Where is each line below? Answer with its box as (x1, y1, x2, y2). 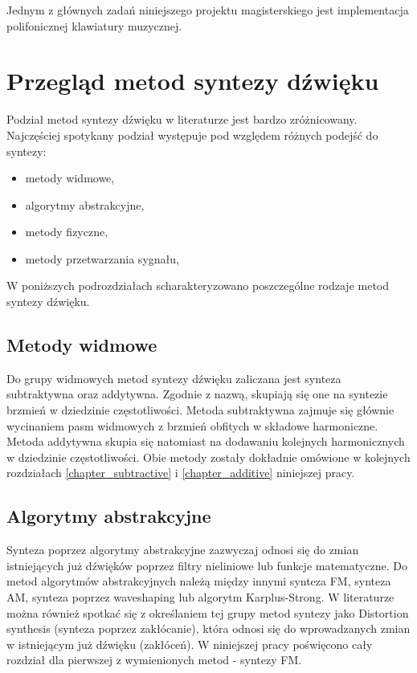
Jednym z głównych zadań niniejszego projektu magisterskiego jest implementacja (6, 2, 409, 18)
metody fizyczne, (25, 223, 108, 240)
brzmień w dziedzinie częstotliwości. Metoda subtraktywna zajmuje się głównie (6, 402, 395, 418)
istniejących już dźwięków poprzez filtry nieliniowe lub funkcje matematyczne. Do (6, 557, 407, 573)
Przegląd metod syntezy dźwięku (6, 64, 379, 97)
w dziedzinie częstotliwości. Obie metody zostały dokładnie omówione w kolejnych (6, 448, 411, 465)
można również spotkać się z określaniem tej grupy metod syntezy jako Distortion (6, 604, 409, 621)
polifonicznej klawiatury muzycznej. (6, 17, 182, 34)
